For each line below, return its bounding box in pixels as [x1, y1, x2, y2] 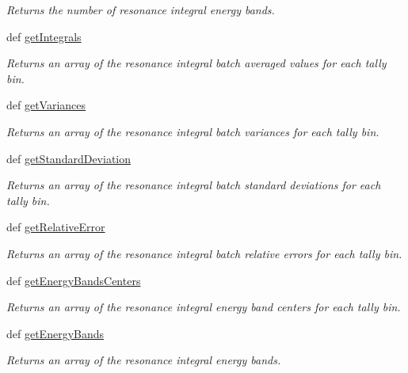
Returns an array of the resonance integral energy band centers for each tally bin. [6, 299, 401, 315]
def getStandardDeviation [6, 150, 132, 166]
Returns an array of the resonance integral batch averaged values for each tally [6, 55, 387, 71]
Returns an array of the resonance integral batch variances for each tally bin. [6, 123, 379, 139]
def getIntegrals [6, 28, 82, 44]
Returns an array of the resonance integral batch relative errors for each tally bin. [6, 245, 402, 261]
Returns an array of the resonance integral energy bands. [6, 352, 281, 368]
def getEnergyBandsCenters [6, 272, 141, 288]
